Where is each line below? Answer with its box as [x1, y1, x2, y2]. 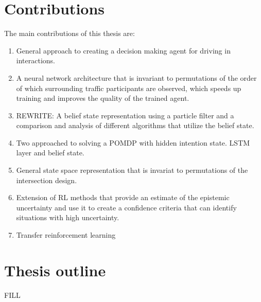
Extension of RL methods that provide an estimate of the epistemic [16, 192, 230, 203]
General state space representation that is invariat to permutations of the [16, 165, 248, 175]
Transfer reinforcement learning [16, 229, 116, 240]
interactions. [16, 55, 55, 66]
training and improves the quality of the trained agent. [16, 93, 189, 103]
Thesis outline [4, 259, 106, 280]
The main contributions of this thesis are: [4, 28, 135, 39]
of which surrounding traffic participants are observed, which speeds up [16, 82, 241, 93]
